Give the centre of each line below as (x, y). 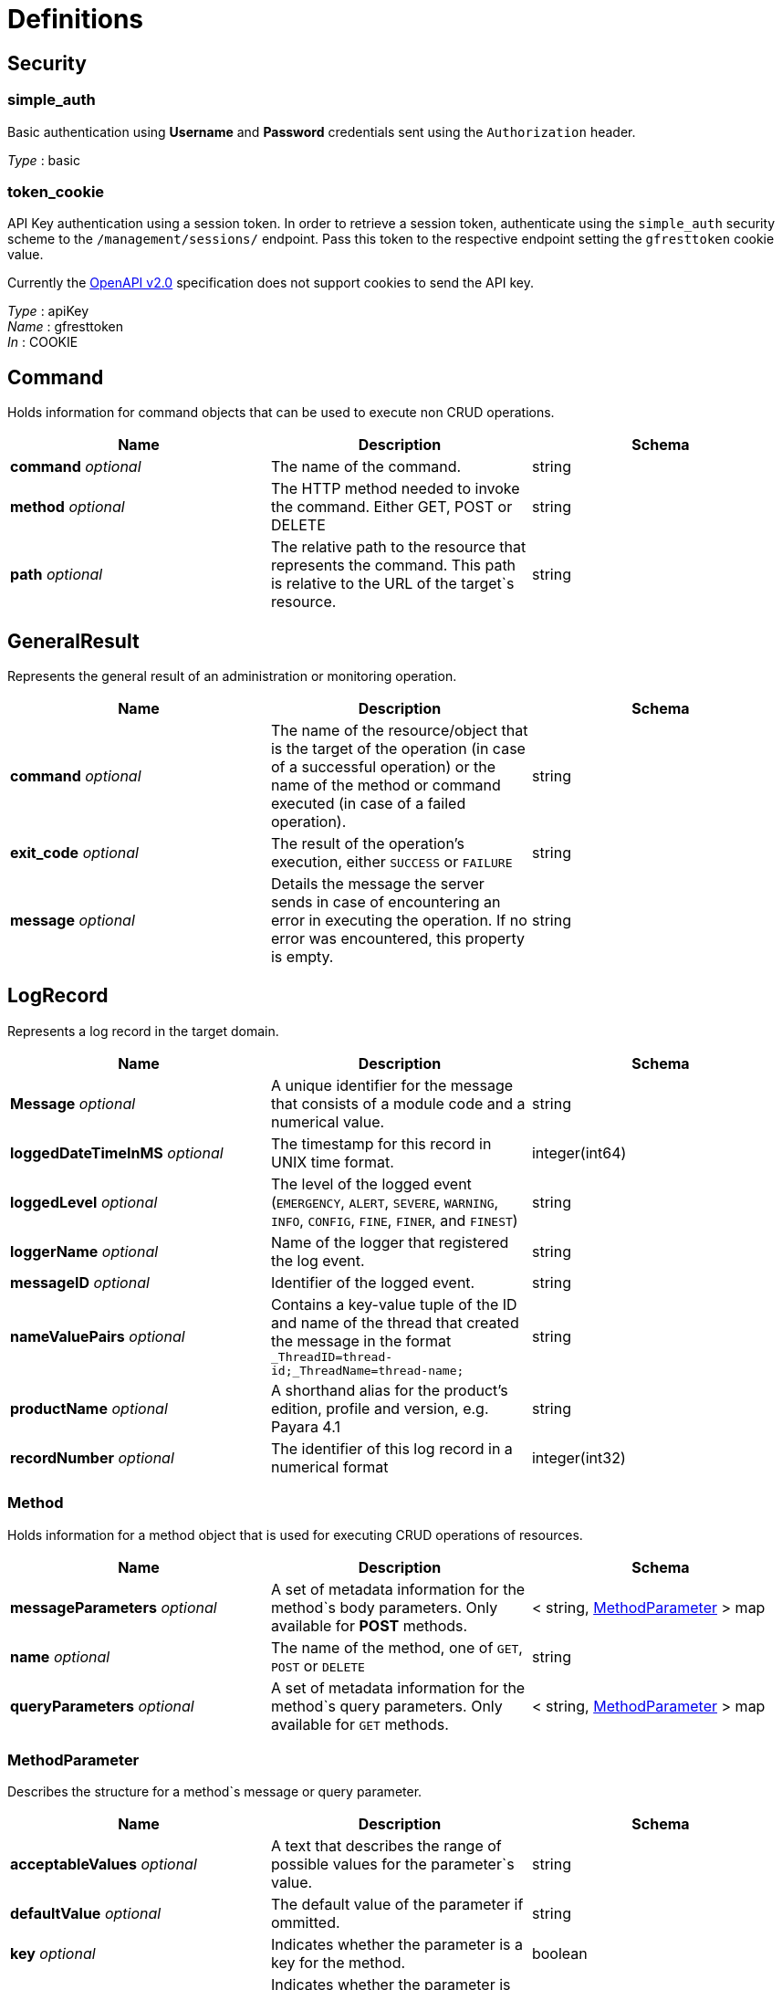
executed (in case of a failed (368, 803)
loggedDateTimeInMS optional (117, 1152)
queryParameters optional (102, 1706)
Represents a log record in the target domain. (143, 1031)
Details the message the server (377, 883)
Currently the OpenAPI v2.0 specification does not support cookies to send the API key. (271, 283)
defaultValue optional (86, 1914)
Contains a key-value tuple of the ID (394, 1304)
